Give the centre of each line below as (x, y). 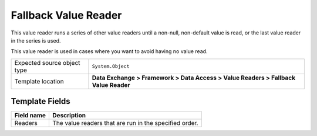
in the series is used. (36, 40)
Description (69, 116)
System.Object (111, 66)
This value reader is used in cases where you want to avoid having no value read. (109, 51)
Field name (30, 116)
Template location (39, 81)
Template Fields (41, 101)
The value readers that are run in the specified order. (125, 123)
